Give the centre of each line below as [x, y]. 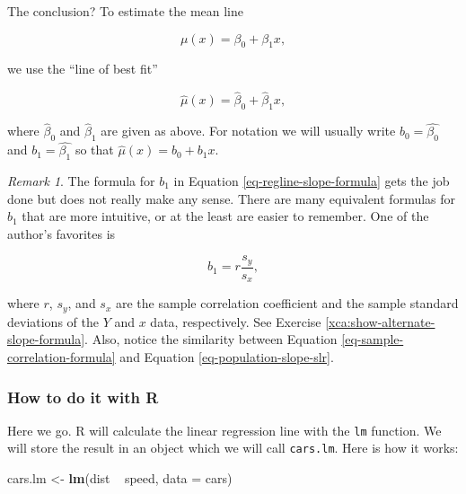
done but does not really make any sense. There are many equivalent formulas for [232, 198]
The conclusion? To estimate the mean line [126, 11]
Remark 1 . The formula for [81, 181]
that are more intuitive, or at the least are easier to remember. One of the [225, 216]
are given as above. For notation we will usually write [248, 131]
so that [94, 150]
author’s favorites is [62, 233]
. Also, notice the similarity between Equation [211, 339]
